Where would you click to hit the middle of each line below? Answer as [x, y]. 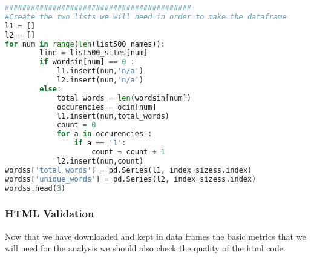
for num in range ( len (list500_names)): [85, 44]
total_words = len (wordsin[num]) [124, 98]
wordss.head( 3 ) [35, 188]
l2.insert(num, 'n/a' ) [100, 80]
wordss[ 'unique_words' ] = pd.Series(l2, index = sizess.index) [131, 179]
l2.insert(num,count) [100, 161]
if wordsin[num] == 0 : [87, 62]
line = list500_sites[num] [94, 53]
